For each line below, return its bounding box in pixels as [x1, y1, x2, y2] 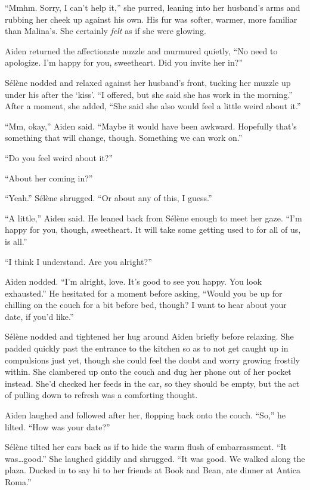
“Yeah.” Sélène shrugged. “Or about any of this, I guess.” [5, 192, 212, 204]
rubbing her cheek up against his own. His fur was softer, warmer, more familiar [5, 13, 297, 25]
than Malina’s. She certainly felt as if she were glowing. [5, 24, 206, 37]
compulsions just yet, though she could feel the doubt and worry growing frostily [5, 353, 300, 366]
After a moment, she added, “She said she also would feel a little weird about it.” [5, 100, 301, 112]
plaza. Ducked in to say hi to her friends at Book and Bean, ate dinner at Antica [5, 464, 300, 476]
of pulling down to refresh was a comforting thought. [5, 389, 198, 401]
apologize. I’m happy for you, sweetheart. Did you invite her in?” [5, 56, 243, 69]
